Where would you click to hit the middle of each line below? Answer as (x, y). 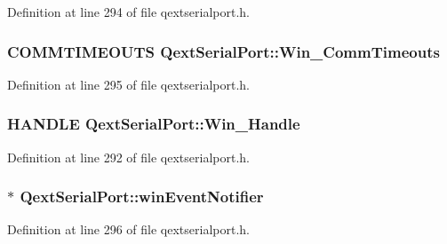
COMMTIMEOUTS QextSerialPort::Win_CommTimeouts (223, 51)
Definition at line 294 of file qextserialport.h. (128, 12)
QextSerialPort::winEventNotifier (142, 197)
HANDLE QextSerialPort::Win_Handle (154, 124)
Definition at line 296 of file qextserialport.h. (128, 229)
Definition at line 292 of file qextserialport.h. (128, 157)
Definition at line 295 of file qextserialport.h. (128, 84)
